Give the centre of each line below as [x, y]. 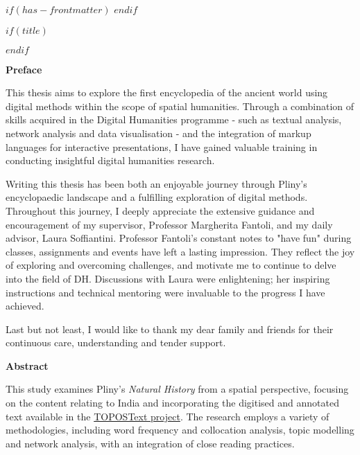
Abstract [27, 365]
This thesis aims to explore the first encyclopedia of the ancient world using [167, 92]
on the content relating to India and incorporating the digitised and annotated [172, 403]
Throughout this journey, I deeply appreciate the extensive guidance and [160, 210]
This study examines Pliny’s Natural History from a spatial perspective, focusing [177, 389]
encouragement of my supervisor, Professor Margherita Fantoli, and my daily [169, 224]
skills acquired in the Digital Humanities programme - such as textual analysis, [174, 119]
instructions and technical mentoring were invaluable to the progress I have [165, 292]
